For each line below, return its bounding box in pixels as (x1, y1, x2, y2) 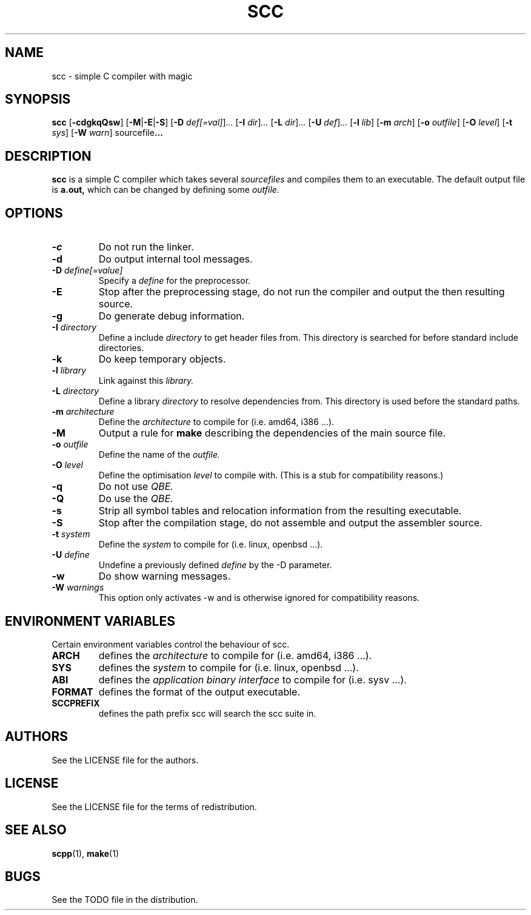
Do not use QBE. (98, 480, 173, 493)
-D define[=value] (52, 265, 123, 276)
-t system (52, 529, 90, 540)
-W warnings (52, 582, 104, 593)
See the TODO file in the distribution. (52, 894, 198, 905)
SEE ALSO (5, 822, 67, 838)
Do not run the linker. (98, 241, 194, 253)
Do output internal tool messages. (98, 253, 253, 266)
